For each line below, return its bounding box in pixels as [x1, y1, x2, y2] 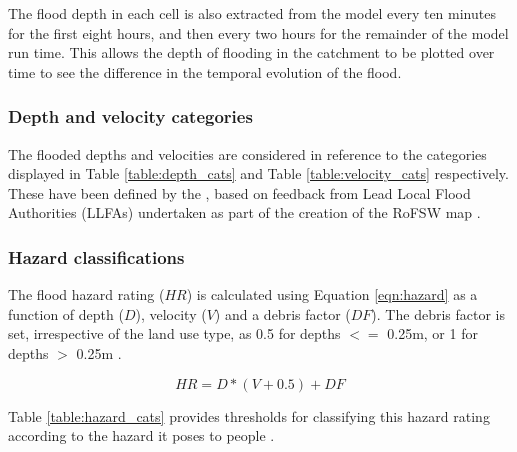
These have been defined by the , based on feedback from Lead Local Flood [8, 182, 471, 203]
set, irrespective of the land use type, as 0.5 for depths [8, 323, 341, 344]
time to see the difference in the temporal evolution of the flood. [8, 61, 402, 82]
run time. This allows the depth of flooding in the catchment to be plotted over [8, 42, 495, 63]
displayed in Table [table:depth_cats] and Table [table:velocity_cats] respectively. [8, 163, 509, 184]
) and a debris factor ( [214, 303, 351, 324]
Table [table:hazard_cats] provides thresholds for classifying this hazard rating [8, 405, 490, 426]
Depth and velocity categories [8, 104, 253, 129]
